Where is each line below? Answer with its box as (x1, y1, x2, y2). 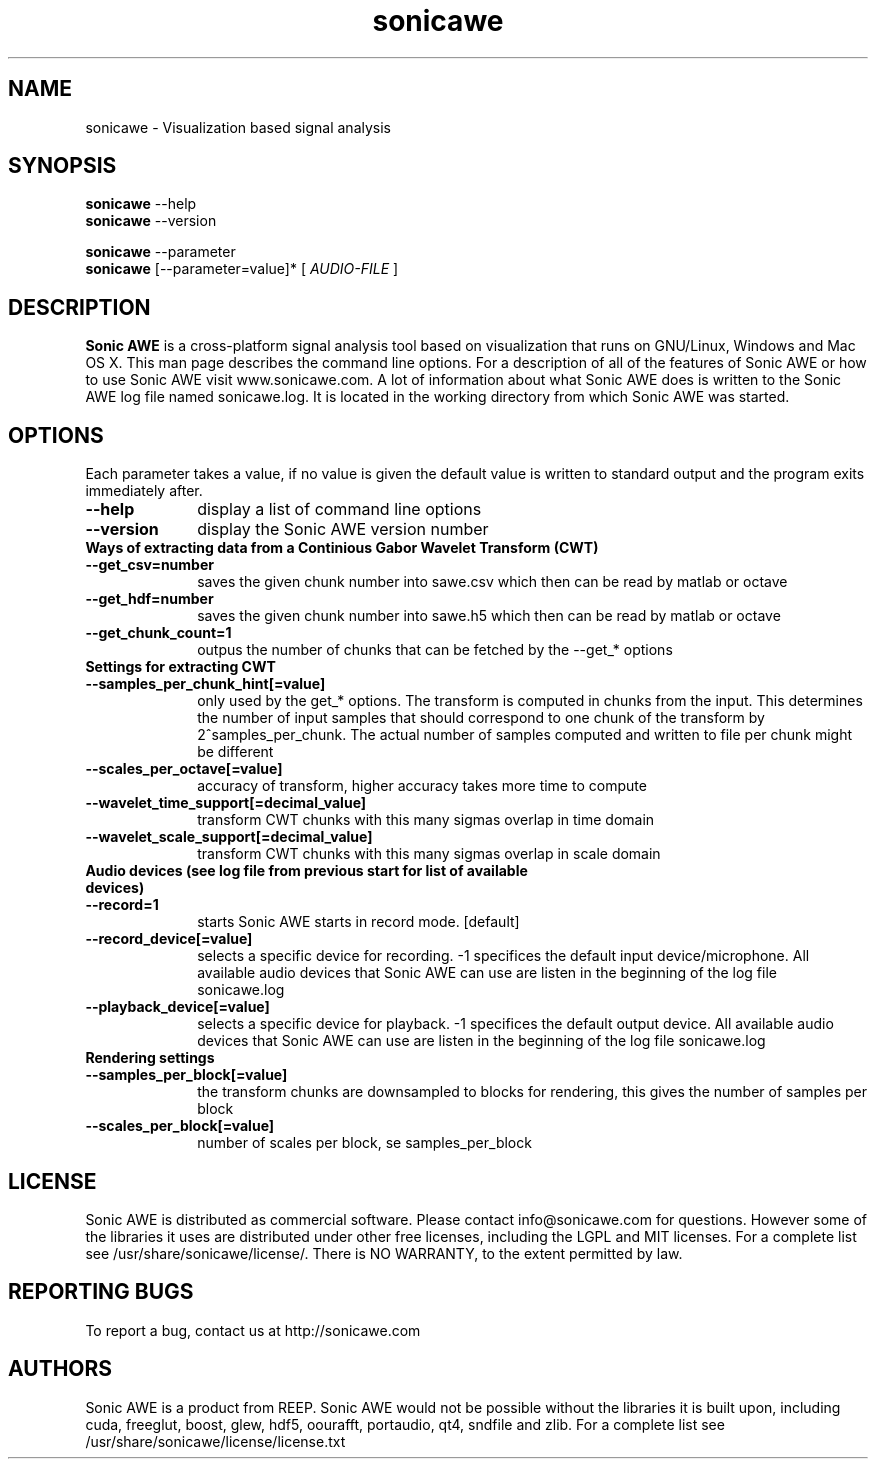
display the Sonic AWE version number (197, 519, 489, 540)
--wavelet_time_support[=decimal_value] (85, 794, 367, 812)
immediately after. (85, 482, 203, 500)
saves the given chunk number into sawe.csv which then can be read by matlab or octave (197, 573, 788, 591)
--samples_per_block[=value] (85, 1066, 288, 1084)
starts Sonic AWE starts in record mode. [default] (197, 913, 520, 931)
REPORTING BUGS (8, 1279, 194, 1305)
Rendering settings (85, 1049, 215, 1067)
